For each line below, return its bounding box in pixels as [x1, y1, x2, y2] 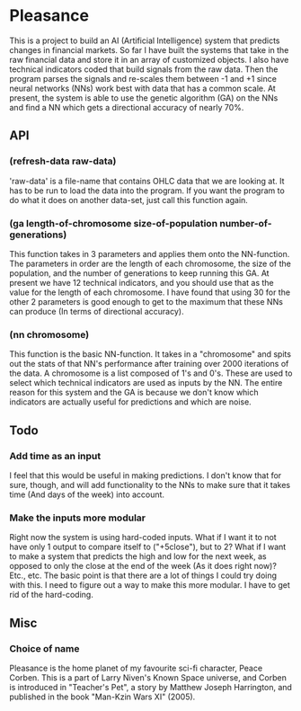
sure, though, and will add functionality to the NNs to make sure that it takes [9, 479, 290, 490]
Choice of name [9, 642, 80, 654]
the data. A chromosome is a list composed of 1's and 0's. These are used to [9, 368, 293, 378]
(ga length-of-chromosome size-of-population [9, 217, 218, 229]
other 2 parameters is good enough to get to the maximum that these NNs [9, 296, 283, 307]
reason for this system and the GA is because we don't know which [9, 387, 259, 398]
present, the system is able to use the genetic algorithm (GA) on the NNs [9, 92, 279, 103]
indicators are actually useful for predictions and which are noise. [9, 396, 252, 407]
